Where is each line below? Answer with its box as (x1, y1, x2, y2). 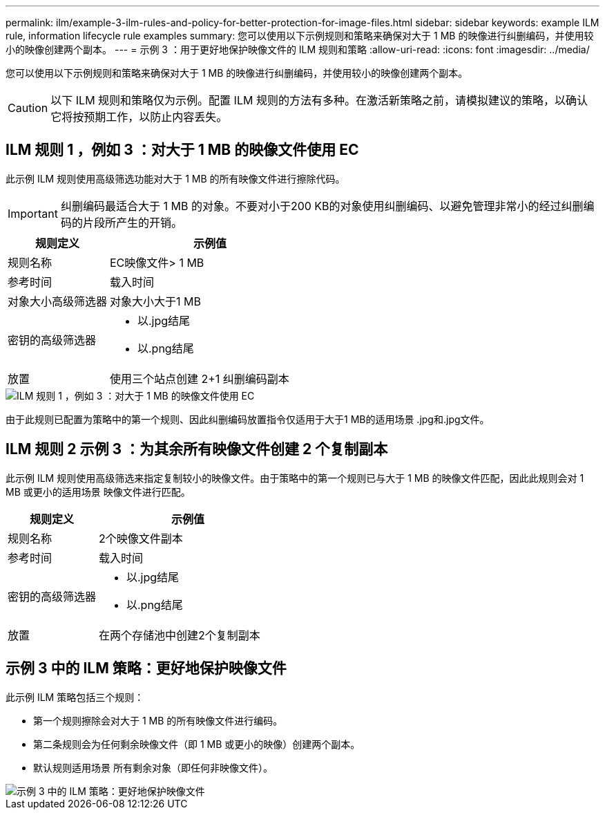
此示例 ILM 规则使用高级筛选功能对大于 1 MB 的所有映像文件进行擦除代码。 (6, 172, 345, 185)
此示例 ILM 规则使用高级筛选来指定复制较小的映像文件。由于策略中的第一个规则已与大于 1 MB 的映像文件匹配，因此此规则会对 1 (6, 471, 584, 484)
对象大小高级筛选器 (8, 294, 108, 308)
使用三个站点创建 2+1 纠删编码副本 (110, 371, 289, 386)
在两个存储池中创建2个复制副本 (99, 628, 260, 642)
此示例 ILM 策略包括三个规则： (6, 691, 144, 703)
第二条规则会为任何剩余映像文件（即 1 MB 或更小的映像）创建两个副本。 (33, 738, 361, 750)
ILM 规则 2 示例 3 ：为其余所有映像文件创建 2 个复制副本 (6, 440, 388, 458)
